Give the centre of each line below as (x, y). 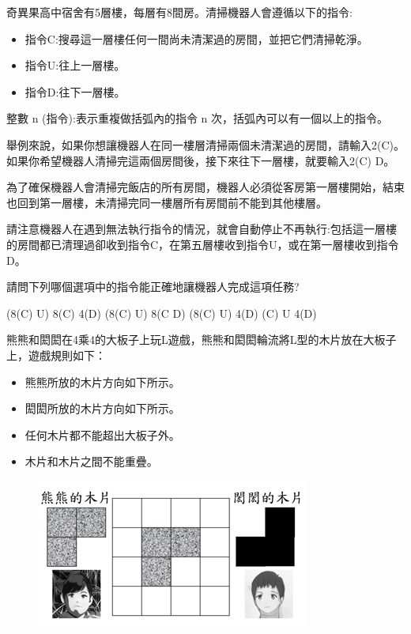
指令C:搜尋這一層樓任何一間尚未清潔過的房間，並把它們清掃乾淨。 (196, 38)
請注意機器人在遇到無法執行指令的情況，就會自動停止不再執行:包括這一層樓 (202, 229)
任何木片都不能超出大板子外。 (102, 434)
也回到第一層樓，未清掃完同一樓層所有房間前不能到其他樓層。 (167, 202)
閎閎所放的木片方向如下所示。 (102, 408)
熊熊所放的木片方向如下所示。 (102, 381)
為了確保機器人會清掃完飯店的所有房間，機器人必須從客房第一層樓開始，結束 (205, 187)
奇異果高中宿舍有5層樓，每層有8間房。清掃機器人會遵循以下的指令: (179, 12)
